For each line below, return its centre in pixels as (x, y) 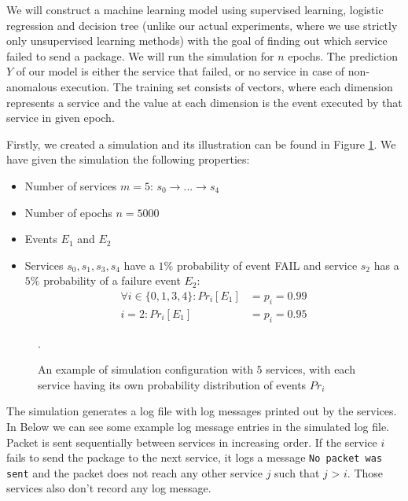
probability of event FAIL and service (267, 265)
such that (297, 472)
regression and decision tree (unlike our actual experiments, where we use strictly (202, 25)
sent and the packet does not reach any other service (134, 472)
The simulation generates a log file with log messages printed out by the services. (202, 411)
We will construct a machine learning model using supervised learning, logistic (195, 9)
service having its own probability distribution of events (172, 384)
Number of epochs (68, 212)
